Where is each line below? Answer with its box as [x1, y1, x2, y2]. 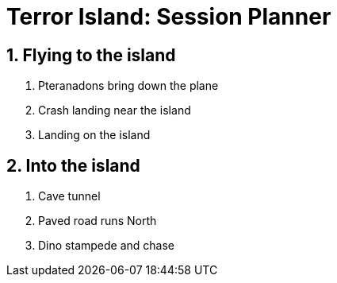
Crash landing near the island [38, 103, 191, 118]
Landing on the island [38, 128, 151, 142]
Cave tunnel [38, 189, 101, 204]
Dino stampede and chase [38, 238, 174, 253]
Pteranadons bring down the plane [38, 79, 219, 93]
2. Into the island [6, 155, 140, 176]
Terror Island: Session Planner [6, 3, 331, 30]
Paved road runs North [38, 214, 157, 228]
